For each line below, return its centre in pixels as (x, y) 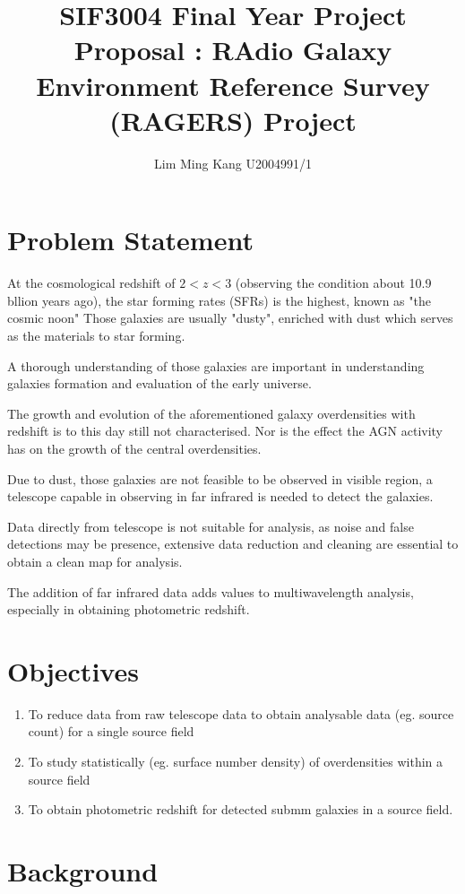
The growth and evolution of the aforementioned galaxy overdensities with (211, 413)
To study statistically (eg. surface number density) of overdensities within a (236, 762)
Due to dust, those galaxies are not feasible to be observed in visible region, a (220, 478)
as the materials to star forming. (96, 335)
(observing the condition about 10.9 (333, 283)
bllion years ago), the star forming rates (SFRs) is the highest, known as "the (219, 300)
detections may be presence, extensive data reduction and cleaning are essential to (233, 544)
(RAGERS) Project (233, 120)
